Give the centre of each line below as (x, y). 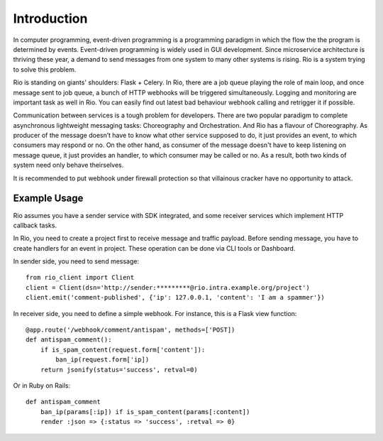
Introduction (50, 18)
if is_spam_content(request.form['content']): (123, 349)
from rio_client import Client (80, 278)
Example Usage (48, 198)
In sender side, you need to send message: (76, 261)
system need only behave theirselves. (68, 165)
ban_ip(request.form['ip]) (102, 360)
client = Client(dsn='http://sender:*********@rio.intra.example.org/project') (168, 287)
